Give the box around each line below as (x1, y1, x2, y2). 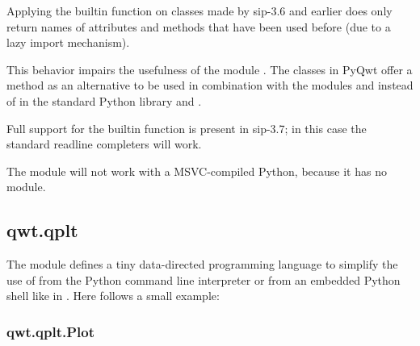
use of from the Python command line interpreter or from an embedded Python (6, 271, 401, 288)
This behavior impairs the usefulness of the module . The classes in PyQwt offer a (6, 60, 413, 77)
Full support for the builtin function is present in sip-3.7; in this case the (6, 119, 367, 136)
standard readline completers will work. (6, 135, 202, 152)
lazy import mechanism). (6, 34, 130, 51)
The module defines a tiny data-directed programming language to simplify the (6, 256, 398, 273)
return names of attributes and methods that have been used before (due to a (6, 18, 391, 35)
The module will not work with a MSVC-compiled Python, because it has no (6, 162, 387, 179)
